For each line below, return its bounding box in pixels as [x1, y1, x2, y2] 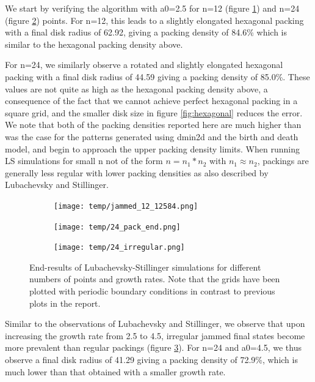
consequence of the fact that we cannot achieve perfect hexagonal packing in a [5, 94, 298, 107]
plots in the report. [29, 296, 101, 309]
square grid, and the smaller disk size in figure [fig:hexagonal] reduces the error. [5, 106, 303, 119]
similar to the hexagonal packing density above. [5, 37, 183, 50]
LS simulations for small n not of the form [5, 154, 163, 167]
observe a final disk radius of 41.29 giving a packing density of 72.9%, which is [5, 353, 298, 366]
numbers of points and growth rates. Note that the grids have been [29, 272, 280, 285]
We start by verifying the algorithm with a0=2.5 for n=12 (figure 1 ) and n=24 [5, 2, 300, 14]
